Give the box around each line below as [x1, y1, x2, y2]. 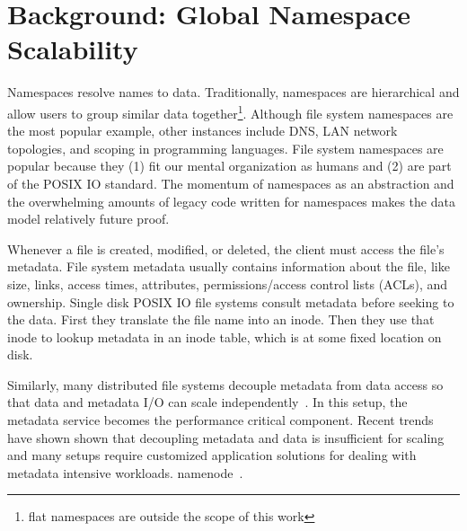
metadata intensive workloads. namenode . [7, 463, 243, 482]
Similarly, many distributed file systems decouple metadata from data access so [7, 375, 444, 394]
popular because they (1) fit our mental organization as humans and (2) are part [7, 156, 452, 175]
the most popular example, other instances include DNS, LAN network [7, 121, 398, 140]
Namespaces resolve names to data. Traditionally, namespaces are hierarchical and [7, 83, 460, 102]
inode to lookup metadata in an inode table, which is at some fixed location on [7, 327, 442, 346]
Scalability [7, 31, 138, 67]
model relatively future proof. [7, 209, 170, 228]
